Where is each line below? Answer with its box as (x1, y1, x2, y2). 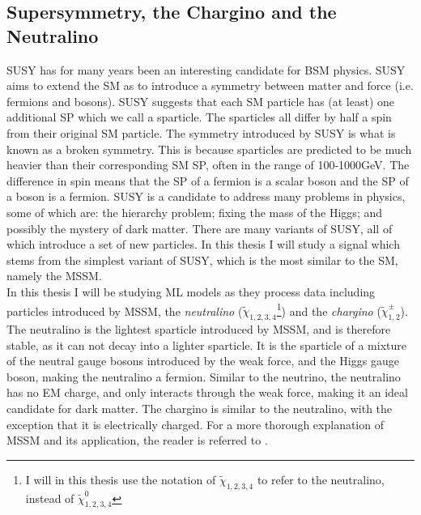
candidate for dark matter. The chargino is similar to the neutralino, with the (6, 399, 393, 416)
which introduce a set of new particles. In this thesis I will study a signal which (6, 236, 400, 253)
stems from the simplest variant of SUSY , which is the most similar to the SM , (6, 251, 398, 268)
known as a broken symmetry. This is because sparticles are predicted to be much (6, 140, 412, 157)
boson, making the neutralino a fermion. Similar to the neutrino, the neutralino (6, 368, 401, 385)
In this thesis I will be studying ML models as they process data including (6, 283, 376, 300)
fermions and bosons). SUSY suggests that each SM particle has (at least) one (6, 92, 395, 109)
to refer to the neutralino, (257, 470, 385, 487)
